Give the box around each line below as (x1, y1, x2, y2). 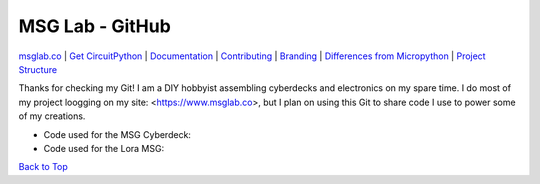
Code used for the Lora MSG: (43, 142, 165, 154)
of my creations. (18, 110, 86, 122)
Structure (18, 63, 58, 75)
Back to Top (18, 161, 69, 173)
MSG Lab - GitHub (18, 15, 172, 37)
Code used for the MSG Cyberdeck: (43, 128, 192, 140)
